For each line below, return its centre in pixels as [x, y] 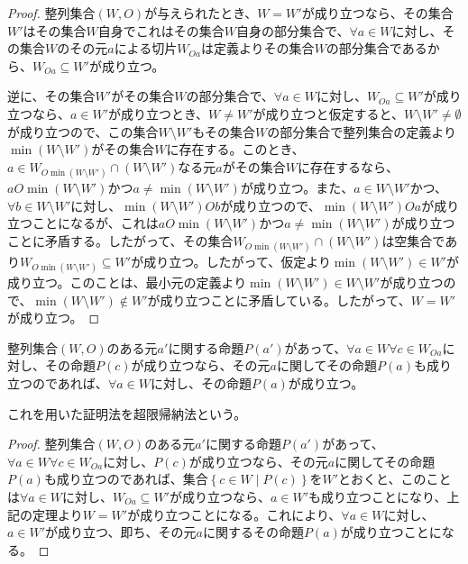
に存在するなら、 [348, 166]
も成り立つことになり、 [378, 497]
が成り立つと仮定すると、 [329, 113]
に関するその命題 [253, 532]
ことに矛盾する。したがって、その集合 [120, 240]
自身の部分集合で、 [293, 30]
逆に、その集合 [51, 96]
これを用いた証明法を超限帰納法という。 [127, 413]
